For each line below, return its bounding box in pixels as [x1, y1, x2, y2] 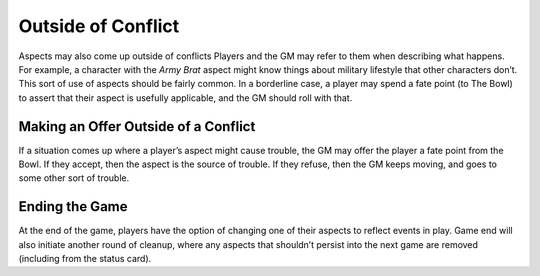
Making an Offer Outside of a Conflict [18, 118, 256, 135]
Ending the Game [18, 198, 128, 215]
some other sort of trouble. [18, 172, 130, 184]
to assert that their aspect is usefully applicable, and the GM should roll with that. [18, 91, 353, 104]
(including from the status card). [18, 253, 152, 265]
